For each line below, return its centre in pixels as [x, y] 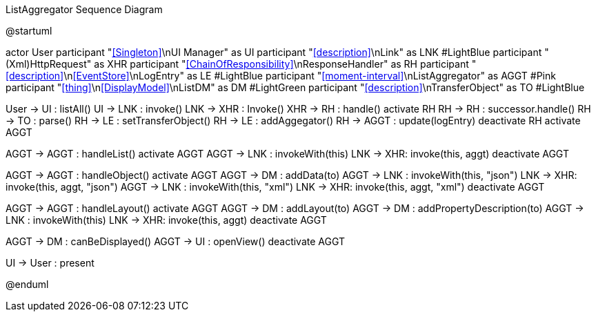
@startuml [29, 31]
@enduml [27, 284]
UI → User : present [50, 263]
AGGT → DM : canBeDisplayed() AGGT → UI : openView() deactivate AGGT [176, 241]
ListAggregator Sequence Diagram [84, 9]
